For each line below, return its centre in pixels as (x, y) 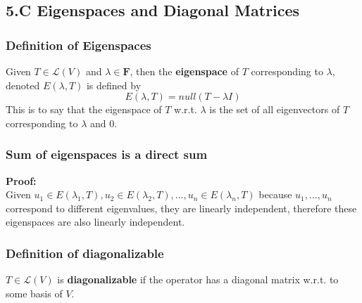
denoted (23, 85)
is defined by (114, 85)
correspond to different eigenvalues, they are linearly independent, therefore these (181, 208)
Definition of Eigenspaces (79, 45)
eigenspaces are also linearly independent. (95, 222)
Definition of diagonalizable (85, 253)
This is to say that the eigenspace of (84, 109)
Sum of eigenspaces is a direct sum (107, 154)
